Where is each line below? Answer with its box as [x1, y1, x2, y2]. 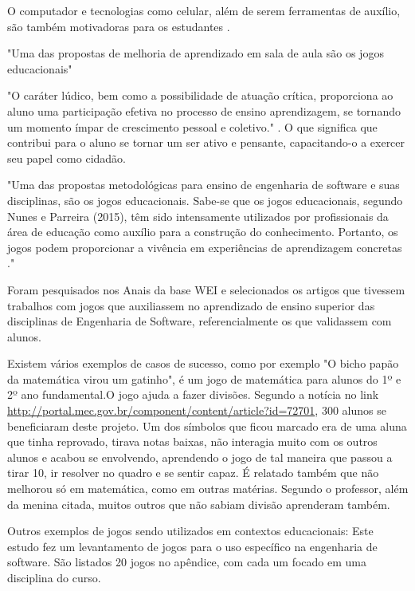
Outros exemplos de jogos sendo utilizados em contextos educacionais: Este [7, 522, 374, 539]
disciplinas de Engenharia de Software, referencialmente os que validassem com [7, 313, 392, 329]
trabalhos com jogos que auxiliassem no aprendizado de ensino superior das [7, 297, 375, 313]
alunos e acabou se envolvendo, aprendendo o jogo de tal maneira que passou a [7, 448, 393, 465]
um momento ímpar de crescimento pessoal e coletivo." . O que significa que [7, 118, 378, 135]
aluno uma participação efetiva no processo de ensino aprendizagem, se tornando [7, 102, 401, 119]
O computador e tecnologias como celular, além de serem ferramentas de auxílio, [7, 2, 401, 18]
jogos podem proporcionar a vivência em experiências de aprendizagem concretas [7, 238, 402, 255]
